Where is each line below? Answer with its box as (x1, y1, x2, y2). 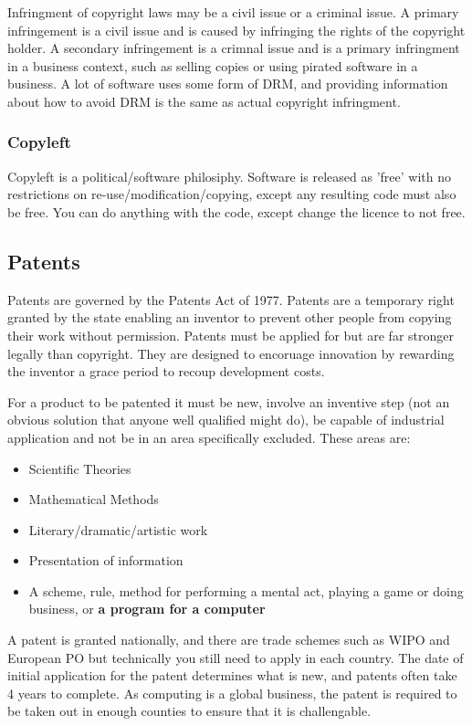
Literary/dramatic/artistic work (28, 520, 208, 539)
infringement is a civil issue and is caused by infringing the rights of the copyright (7, 20, 466, 39)
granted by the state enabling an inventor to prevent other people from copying (7, 308, 452, 327)
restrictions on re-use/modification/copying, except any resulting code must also (7, 184, 456, 204)
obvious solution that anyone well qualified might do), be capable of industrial (7, 410, 445, 429)
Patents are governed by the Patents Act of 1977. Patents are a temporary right (7, 289, 455, 309)
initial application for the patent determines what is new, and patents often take (7, 666, 457, 685)
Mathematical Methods (28, 489, 159, 509)
